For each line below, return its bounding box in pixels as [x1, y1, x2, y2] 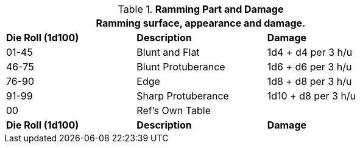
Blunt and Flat [136, 46, 200, 58]
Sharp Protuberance [136, 90, 229, 102]
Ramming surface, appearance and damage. [96, 17, 306, 29]
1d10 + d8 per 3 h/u [267, 90, 356, 102]
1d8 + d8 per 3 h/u [267, 75, 352, 87]
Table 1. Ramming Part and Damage [118, 3, 284, 15]
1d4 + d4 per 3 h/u [267, 46, 353, 58]
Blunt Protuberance [136, 61, 225, 73]
